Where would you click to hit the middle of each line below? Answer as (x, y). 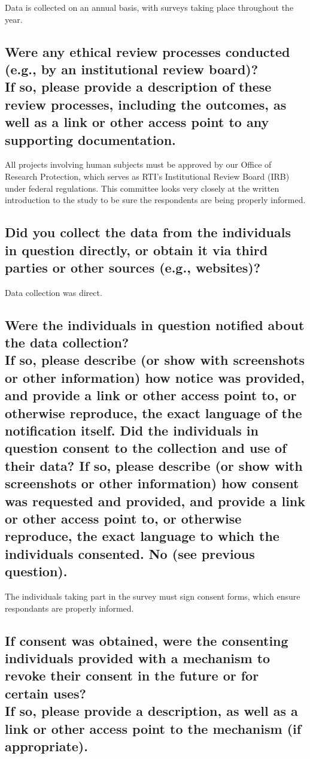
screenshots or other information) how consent (152, 483)
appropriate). (46, 746)
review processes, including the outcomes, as (146, 104)
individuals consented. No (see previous (130, 553)
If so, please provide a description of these (138, 87)
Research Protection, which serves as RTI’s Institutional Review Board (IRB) (147, 176)
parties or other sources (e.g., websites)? (133, 267)
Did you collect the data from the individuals (148, 232)
